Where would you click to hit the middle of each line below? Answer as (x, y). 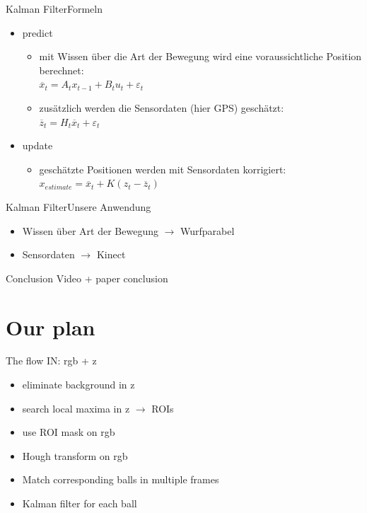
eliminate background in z (78, 385)
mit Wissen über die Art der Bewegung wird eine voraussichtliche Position (200, 56)
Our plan (51, 327)
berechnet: (62, 70)
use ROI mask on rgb (69, 432)
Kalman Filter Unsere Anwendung (78, 206)
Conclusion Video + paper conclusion (87, 278)
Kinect (111, 254)
